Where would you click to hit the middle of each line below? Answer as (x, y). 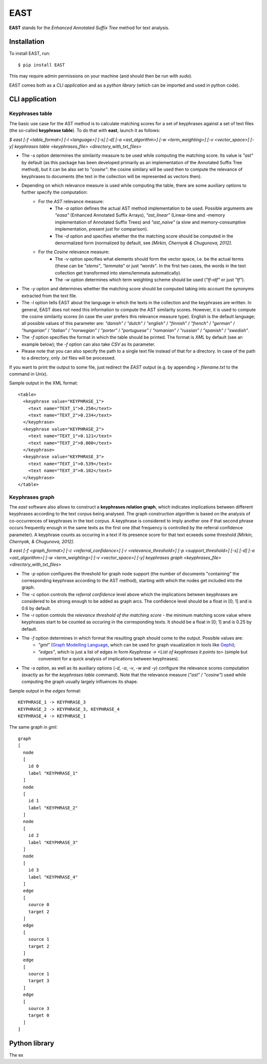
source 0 (39, 905)
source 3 (39, 1009)
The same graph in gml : (33, 727)
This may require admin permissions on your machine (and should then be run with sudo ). (101, 76)
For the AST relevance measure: (71, 201)
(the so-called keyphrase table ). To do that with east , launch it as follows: (85, 131)
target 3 (39, 981)
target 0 (39, 1016)
